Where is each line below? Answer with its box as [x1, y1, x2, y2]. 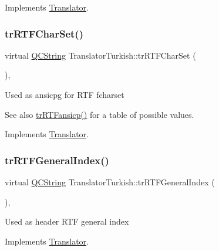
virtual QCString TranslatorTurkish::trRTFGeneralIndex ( [5, 176, 215, 188]
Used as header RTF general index [5, 215, 129, 228]
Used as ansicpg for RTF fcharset [5, 89, 124, 100]
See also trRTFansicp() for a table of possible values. [5, 108, 194, 120]
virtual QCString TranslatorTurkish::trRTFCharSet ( [5, 49, 196, 61]
